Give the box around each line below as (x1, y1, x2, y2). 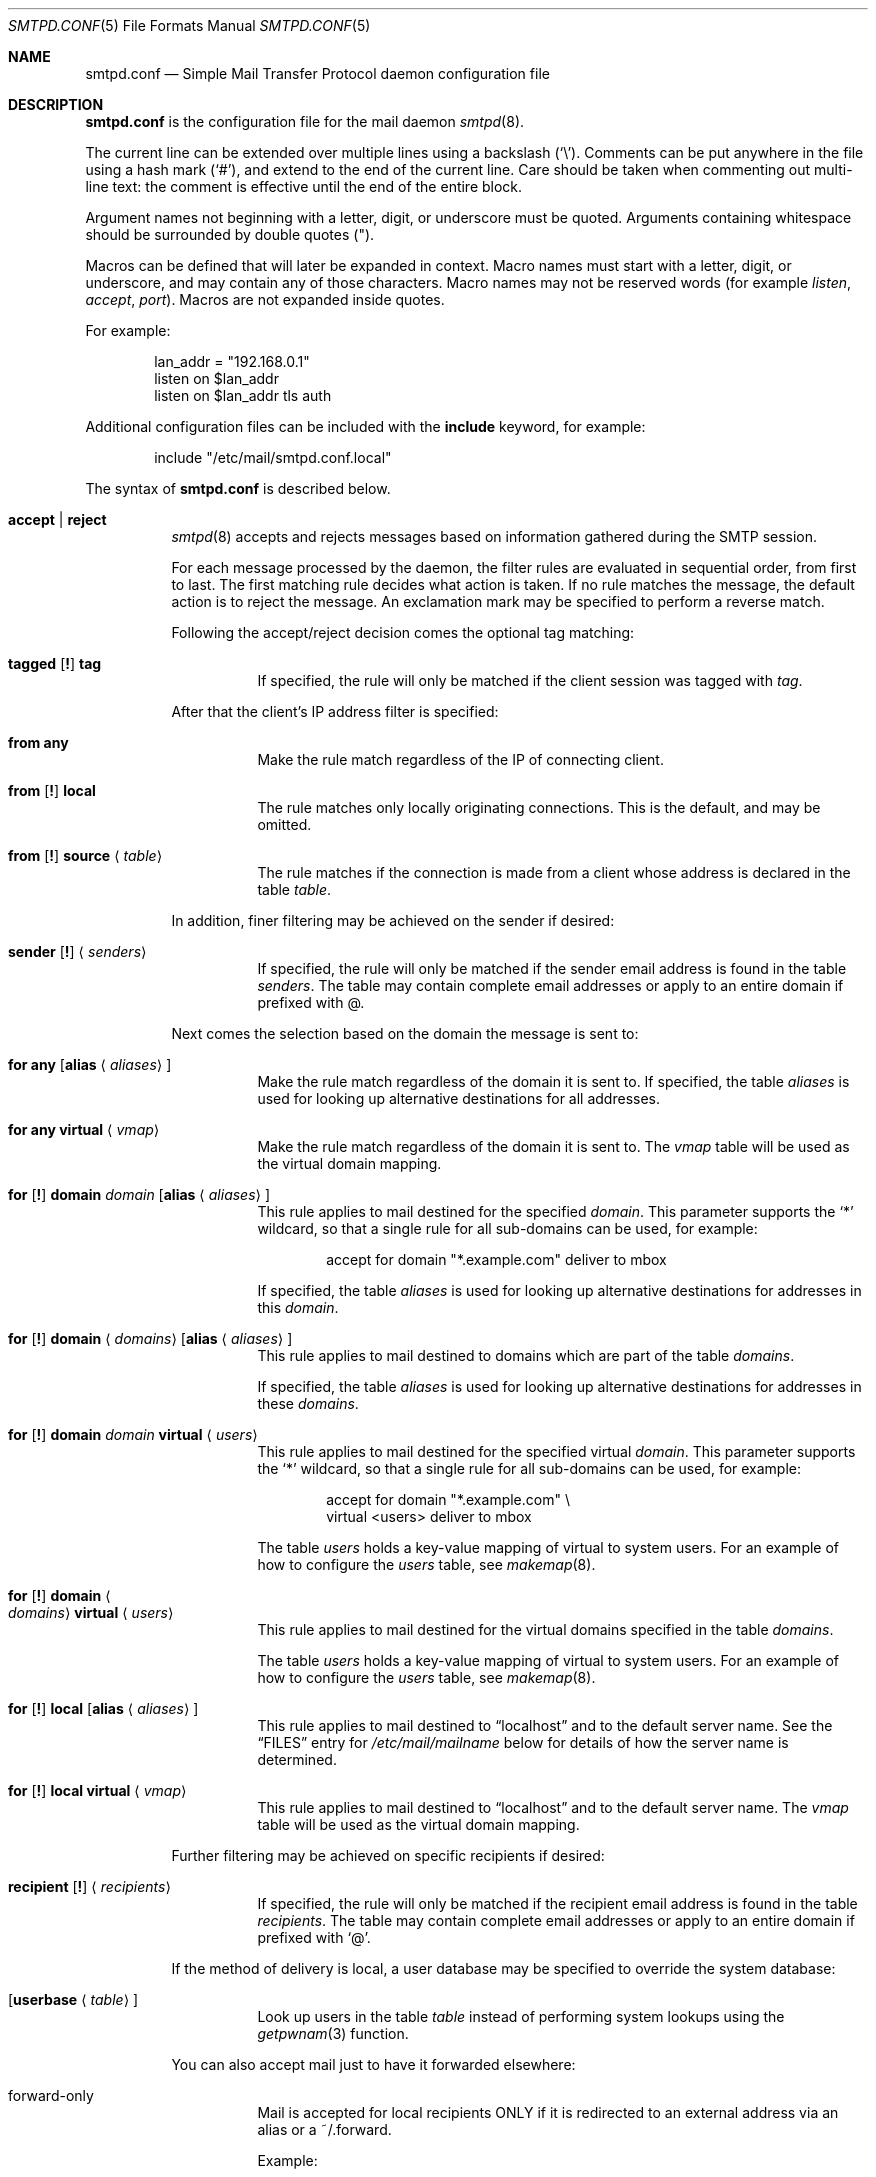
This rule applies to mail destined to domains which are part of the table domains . (257, 1347, 795, 1364)
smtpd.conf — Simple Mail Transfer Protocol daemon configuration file (85, 65, 550, 82)
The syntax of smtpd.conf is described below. (85, 480, 391, 497)
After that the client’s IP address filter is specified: (171, 703, 499, 720)
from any (8, 734, 69, 751)
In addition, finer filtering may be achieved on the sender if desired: (171, 912, 615, 929)
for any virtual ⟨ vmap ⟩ (8, 1121, 160, 1138)
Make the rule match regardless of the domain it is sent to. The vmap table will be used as (257, 1138, 850, 1155)
